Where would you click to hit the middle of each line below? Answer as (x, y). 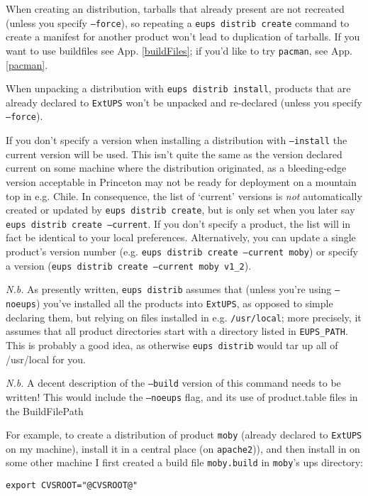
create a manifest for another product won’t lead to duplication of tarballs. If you (183, 37)
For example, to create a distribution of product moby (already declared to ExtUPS (184, 435)
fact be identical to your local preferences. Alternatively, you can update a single (181, 237)
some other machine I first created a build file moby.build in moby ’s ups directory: (185, 462)
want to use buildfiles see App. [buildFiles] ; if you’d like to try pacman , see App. (179, 50)
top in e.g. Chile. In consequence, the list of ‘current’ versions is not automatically (184, 195)
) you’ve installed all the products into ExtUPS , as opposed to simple (184, 303)
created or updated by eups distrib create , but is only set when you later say (180, 210)
